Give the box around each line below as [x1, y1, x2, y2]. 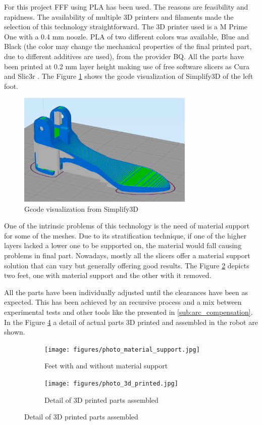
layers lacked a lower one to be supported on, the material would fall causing [4, 240, 242, 251]
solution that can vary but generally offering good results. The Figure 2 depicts [4, 260, 249, 270]
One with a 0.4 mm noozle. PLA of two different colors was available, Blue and [4, 31, 249, 41]
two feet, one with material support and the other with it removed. [4, 270, 212, 280]
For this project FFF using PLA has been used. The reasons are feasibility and [4, 2, 248, 12]
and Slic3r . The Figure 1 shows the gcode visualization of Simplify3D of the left [4, 71, 253, 81]
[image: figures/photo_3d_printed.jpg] [44, 380, 178, 387]
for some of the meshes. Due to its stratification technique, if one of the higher [4, 230, 247, 241]
